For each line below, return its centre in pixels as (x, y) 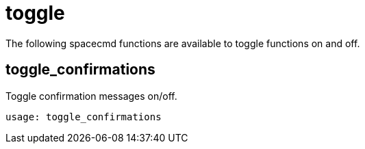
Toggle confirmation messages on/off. (91, 96)
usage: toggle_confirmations (84, 117)
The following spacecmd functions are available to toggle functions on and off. (183, 43)
